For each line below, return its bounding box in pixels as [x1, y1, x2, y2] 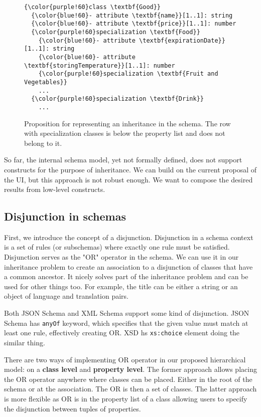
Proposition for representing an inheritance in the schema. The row [24, 118, 231, 128]
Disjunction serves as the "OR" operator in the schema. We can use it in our [4, 252, 239, 262]
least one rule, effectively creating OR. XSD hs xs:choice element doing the [4, 327, 240, 338]
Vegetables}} [24, 78, 67, 86]
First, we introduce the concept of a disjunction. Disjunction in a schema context [4, 232, 253, 242]
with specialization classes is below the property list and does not [24, 128, 225, 138]
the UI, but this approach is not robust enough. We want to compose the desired [4, 174, 253, 184]
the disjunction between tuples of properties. [4, 403, 141, 413]
